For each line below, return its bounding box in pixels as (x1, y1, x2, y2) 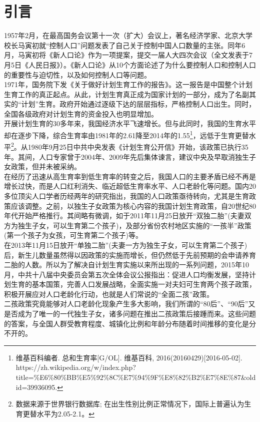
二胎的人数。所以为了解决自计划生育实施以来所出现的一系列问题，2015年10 (4, 259, 249, 270)
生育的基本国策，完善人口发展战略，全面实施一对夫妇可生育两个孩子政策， (10, 279, 256, 289)
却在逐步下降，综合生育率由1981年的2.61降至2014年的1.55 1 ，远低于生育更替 (4, 129, 249, 140)
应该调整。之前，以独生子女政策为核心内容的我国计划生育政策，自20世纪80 (10, 200, 256, 211)
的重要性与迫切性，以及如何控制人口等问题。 (4, 69, 151, 80)
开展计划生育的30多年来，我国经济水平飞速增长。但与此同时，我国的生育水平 (4, 118, 256, 129)
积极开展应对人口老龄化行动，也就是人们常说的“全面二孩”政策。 (4, 288, 214, 299)
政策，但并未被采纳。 (10, 161, 81, 172)
